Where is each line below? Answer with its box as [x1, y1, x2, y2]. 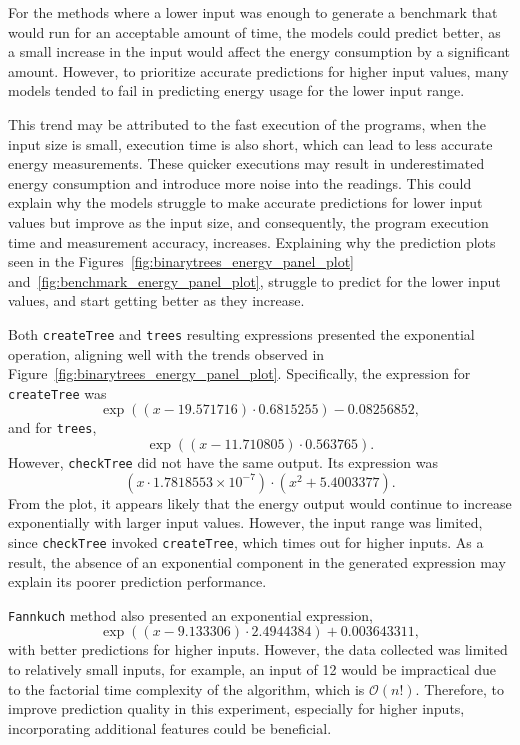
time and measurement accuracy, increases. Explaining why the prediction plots [8, 231, 496, 252]
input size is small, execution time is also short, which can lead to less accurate [8, 133, 493, 154]
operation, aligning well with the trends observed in [8, 343, 325, 364]
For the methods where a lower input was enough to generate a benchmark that [8, 2, 498, 22]
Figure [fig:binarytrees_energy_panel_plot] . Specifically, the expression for [8, 363, 471, 384]
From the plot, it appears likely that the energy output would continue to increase [8, 492, 512, 513]
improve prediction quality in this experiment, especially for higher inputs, [8, 698, 465, 719]
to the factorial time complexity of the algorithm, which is [8, 678, 365, 699]
